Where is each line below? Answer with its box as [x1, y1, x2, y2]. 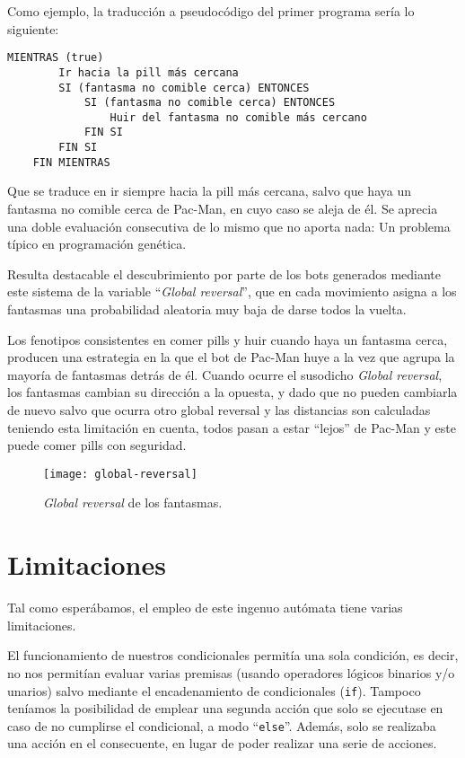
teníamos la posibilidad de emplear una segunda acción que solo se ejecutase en [7, 699, 443, 718]
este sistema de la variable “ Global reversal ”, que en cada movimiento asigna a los [7, 282, 457, 301]
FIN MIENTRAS [32, 155, 110, 169]
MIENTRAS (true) [7, 51, 104, 65]
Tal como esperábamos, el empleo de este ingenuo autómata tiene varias [7, 598, 403, 617]
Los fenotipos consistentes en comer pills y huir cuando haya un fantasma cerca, [7, 330, 448, 348]
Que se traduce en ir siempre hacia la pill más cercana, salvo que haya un [7, 181, 411, 200]
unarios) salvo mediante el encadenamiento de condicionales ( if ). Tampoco [7, 681, 421, 700]
